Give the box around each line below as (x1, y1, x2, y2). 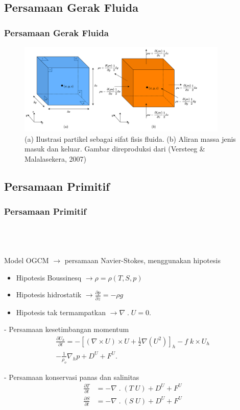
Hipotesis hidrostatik (16, 289, 82, 300)
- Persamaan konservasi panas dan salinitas (4, 371, 139, 382)
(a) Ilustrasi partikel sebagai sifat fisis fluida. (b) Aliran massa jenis (25, 133, 236, 144)
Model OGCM (4, 255, 49, 266)
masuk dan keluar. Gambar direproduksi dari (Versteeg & (25, 143, 205, 154)
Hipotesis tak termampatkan (16, 306, 106, 317)
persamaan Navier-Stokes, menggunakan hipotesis (64, 255, 221, 266)
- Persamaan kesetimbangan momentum (4, 324, 129, 335)
